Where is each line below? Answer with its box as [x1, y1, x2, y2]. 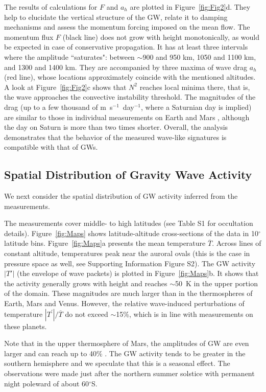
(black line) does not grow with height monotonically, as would [62, 31, 259, 42]
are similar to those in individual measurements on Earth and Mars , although [4, 111, 250, 122]
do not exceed [65, 308, 108, 319]
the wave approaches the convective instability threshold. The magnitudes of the [4, 91, 256, 102]
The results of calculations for [4, 2, 98, 12]
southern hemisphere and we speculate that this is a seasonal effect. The [4, 358, 230, 368]
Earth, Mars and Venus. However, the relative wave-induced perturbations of [4, 298, 245, 309]
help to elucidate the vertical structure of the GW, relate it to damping [4, 11, 228, 22]
